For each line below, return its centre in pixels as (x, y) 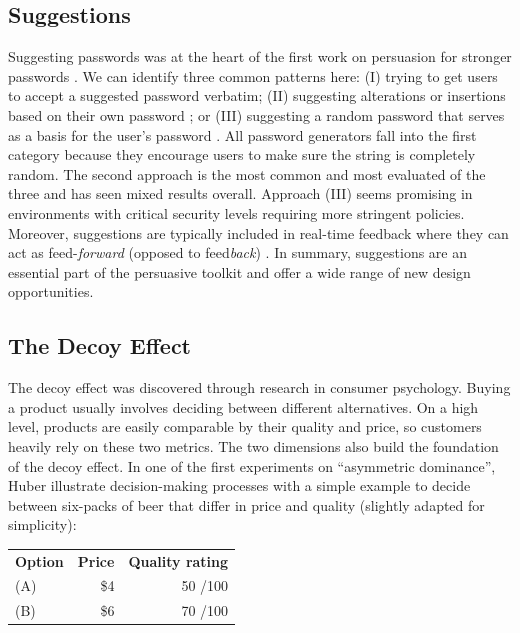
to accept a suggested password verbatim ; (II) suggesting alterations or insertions (257, 95)
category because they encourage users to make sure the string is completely (242, 154)
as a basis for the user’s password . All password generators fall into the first (242, 134)
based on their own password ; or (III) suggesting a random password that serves (256, 114)
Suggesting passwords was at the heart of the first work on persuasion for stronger (260, 56)
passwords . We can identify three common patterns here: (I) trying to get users (253, 75)
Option (39, 560)
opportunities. (51, 291)
